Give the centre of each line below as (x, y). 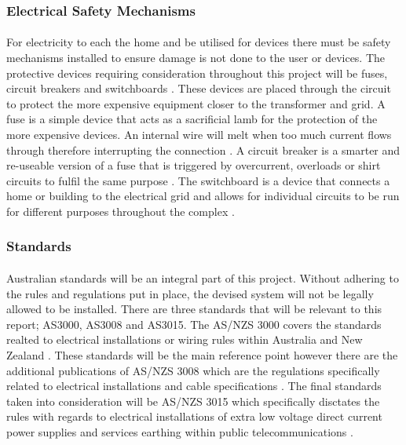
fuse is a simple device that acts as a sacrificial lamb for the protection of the (192, 119)
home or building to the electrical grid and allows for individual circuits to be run (203, 196)
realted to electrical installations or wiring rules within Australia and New (185, 339)
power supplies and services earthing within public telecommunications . (180, 431)
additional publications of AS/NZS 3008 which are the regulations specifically (193, 370)
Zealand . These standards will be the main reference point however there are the (202, 354)
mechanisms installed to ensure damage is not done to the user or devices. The (196, 58)
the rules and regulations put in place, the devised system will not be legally (190, 293)
